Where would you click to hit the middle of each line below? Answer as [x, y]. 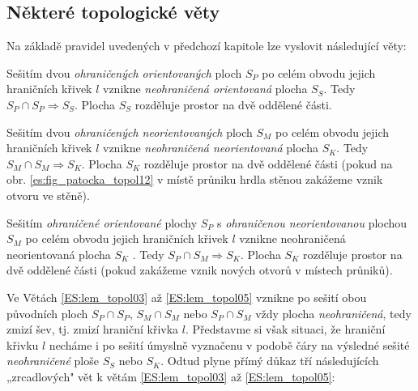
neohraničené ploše [53, 361]
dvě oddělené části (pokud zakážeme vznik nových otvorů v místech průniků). [200, 270]
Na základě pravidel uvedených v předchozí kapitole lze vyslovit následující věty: [207, 46]
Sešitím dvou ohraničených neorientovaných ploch [130, 132]
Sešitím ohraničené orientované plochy [102, 222]
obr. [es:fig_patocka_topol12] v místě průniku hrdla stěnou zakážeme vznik [195, 179]
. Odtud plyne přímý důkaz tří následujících [270, 361]
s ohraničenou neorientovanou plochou [312, 222]
